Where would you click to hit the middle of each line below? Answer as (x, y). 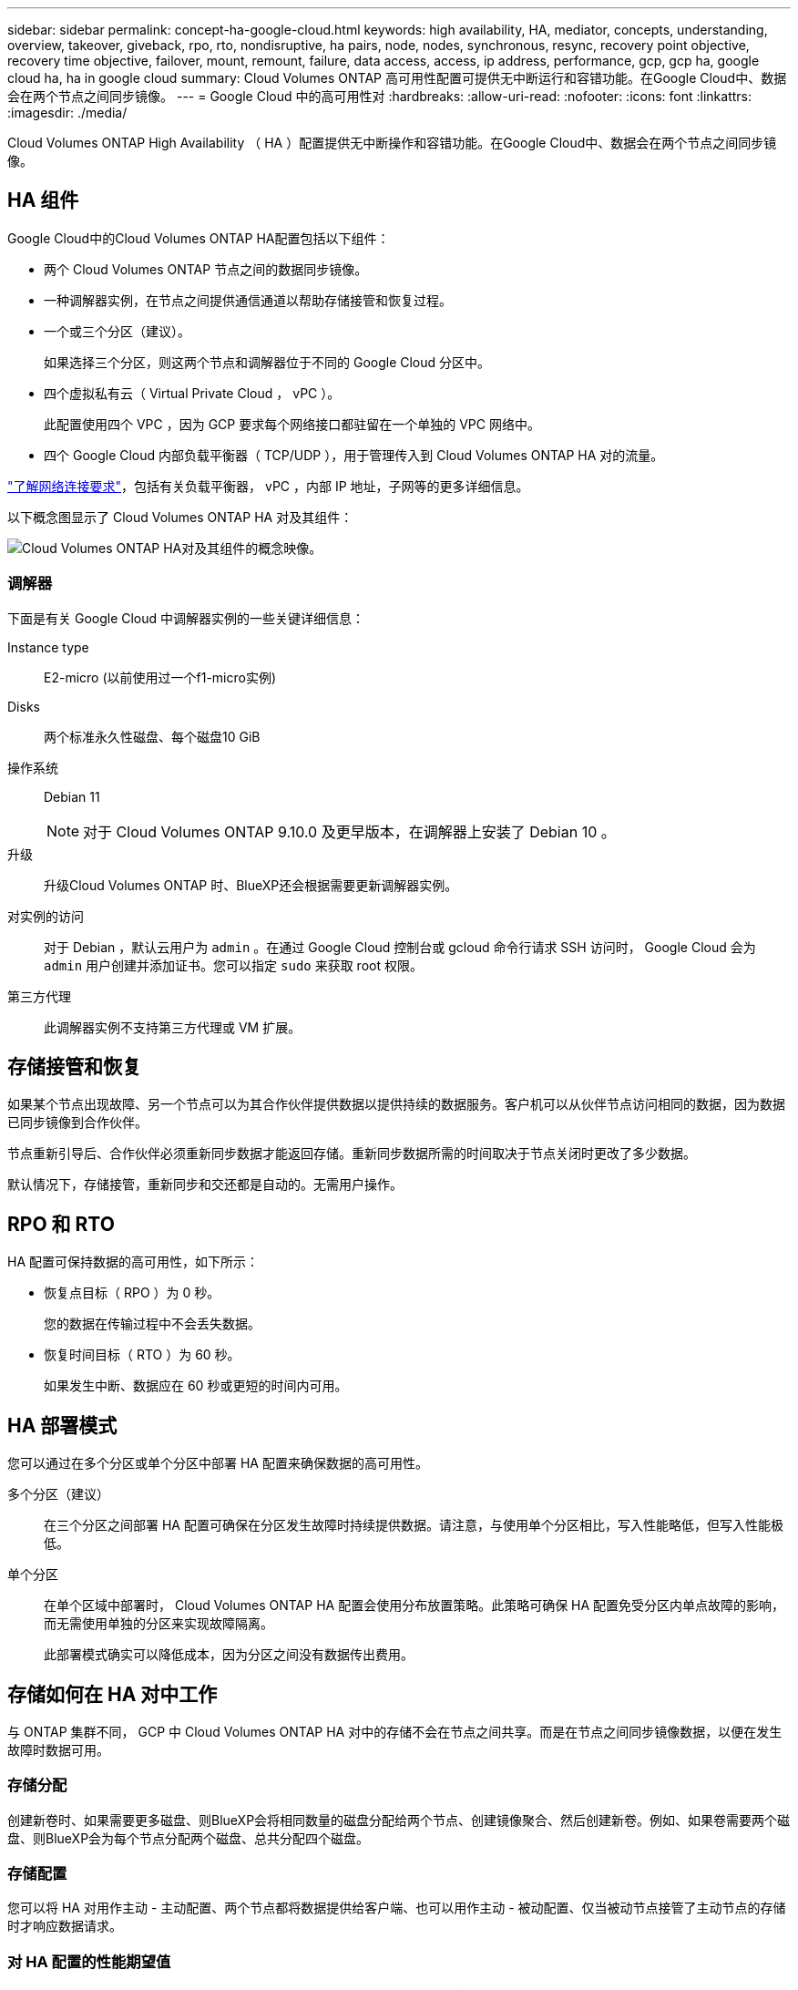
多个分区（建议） (58, 1494)
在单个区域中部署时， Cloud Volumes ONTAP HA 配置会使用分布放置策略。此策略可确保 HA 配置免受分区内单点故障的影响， (414, 1605)
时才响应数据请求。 (65, 1926)
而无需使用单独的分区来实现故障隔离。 (159, 1624)
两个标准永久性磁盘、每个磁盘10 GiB (152, 736)
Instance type (48, 647)
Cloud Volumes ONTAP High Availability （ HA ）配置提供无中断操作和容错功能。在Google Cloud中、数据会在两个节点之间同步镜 (392, 143)
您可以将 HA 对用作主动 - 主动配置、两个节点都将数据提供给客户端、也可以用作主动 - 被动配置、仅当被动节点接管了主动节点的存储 (397, 1908)
